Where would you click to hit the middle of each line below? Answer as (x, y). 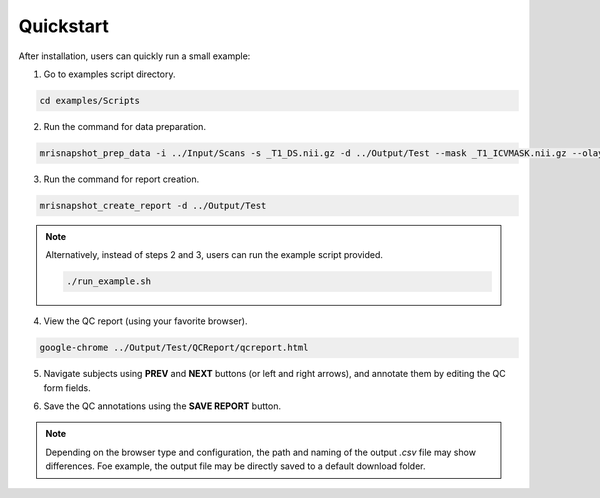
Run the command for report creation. (121, 179)
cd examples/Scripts (89, 100)
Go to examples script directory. (109, 74)
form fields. (67, 387)
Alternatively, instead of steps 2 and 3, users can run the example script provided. (214, 255)
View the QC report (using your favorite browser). (145, 321)
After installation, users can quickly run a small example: (134, 56)
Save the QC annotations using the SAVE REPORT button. (162, 406)
